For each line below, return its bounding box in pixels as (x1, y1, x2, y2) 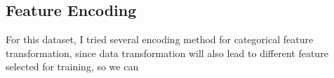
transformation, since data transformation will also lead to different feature (6, 45, 328, 60)
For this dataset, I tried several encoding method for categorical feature (6, 32, 314, 47)
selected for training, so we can (6, 59, 139, 74)
